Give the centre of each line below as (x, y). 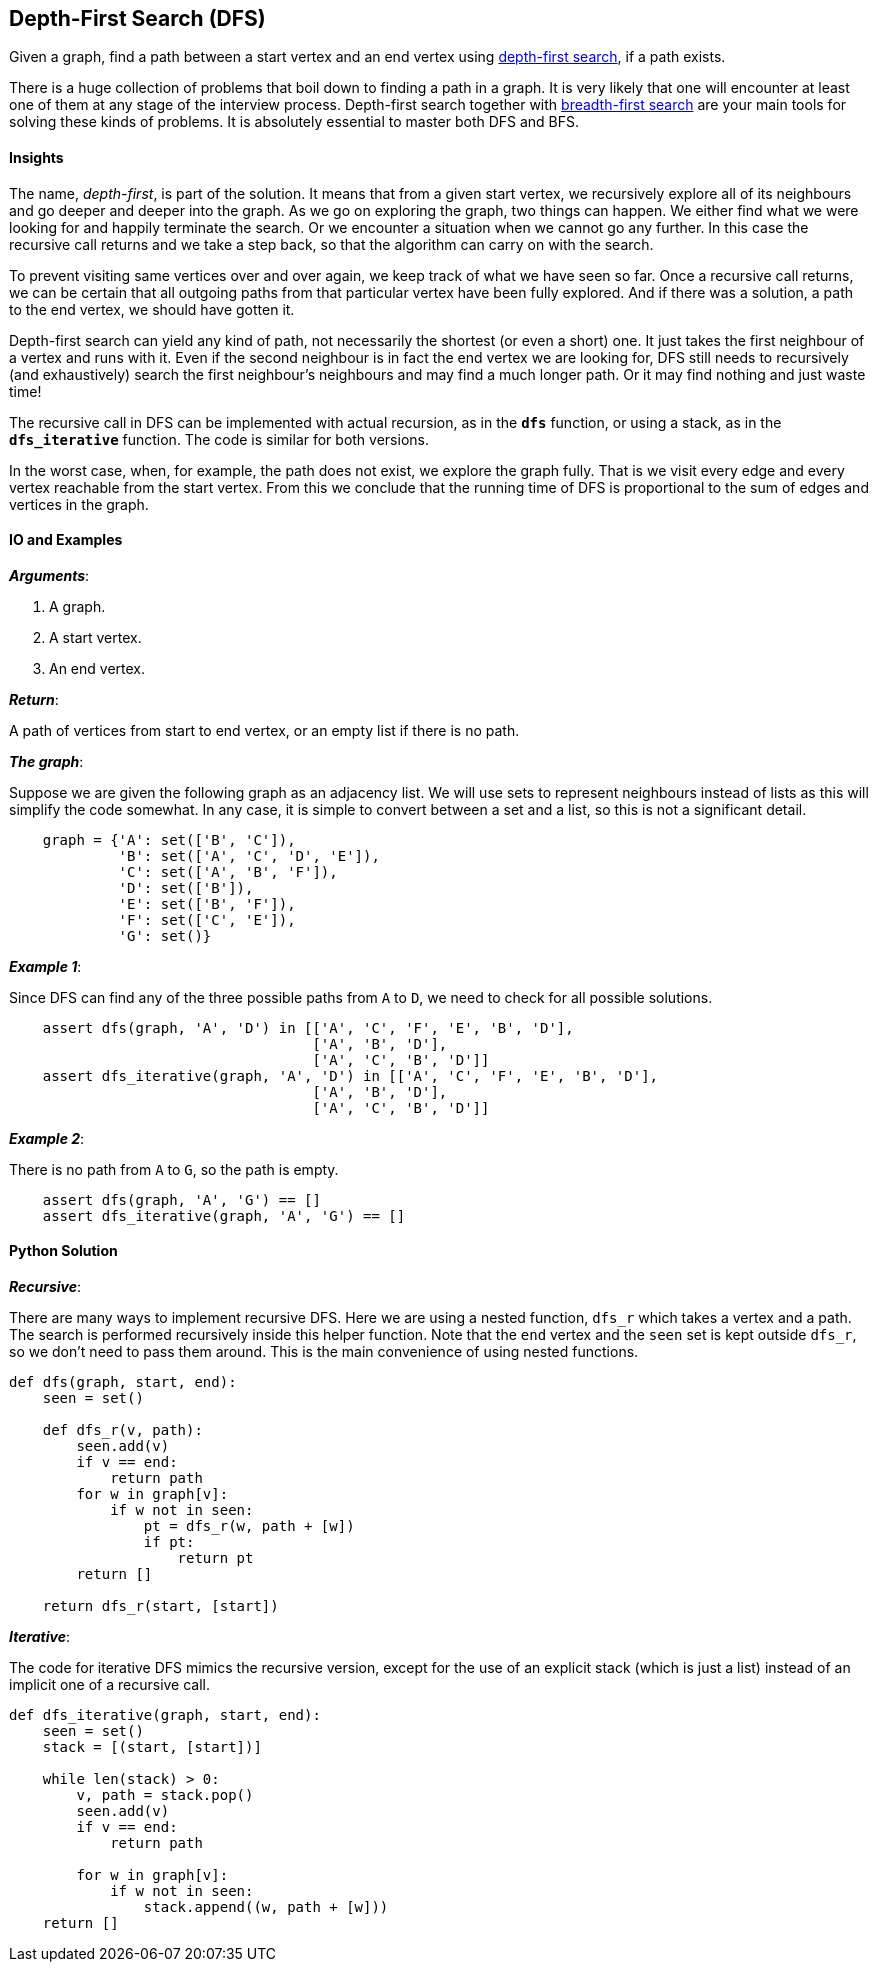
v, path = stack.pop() (165, 1795)
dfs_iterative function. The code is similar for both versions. (219, 439)
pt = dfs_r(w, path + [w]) (249, 1526)
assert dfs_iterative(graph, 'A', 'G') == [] (224, 1215)
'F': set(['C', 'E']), (207, 919)
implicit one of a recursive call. (110, 1685)
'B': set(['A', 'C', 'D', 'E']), (249, 855)
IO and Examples (66, 540)
